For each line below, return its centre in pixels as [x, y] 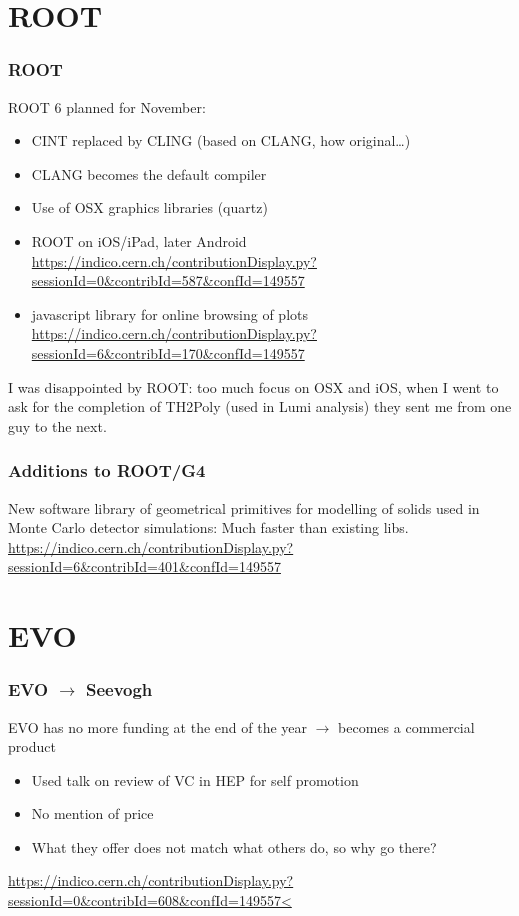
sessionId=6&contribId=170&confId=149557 [168, 352]
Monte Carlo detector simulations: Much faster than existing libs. [208, 527]
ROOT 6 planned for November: [107, 106]
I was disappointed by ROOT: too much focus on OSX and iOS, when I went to [253, 386]
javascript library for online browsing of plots [169, 313]
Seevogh [119, 689]
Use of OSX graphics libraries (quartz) [149, 207]
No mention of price [92, 813]
